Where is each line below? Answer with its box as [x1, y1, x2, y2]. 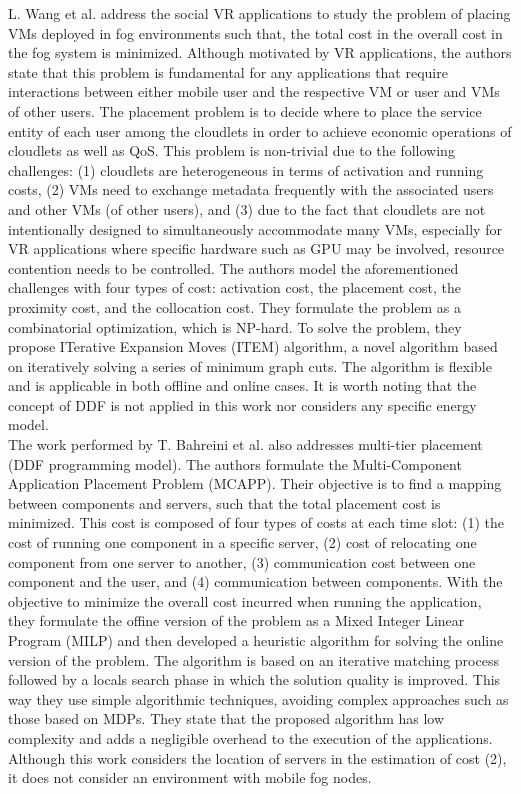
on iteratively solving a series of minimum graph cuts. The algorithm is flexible [8, 355, 492, 376]
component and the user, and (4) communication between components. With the [8, 571, 503, 592]
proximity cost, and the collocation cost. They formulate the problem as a [8, 296, 461, 317]
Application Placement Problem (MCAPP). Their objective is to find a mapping [8, 473, 502, 494]
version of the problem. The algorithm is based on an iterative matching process [8, 649, 499, 670]
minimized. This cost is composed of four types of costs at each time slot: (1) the [8, 512, 505, 533]
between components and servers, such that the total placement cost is [8, 492, 441, 513]
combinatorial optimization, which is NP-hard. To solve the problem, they [8, 316, 462, 337]
